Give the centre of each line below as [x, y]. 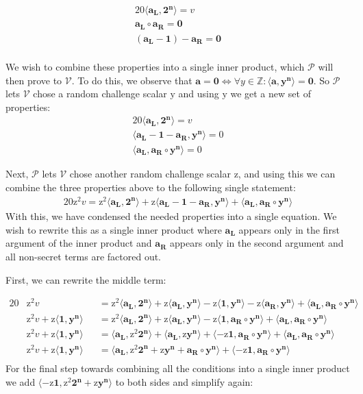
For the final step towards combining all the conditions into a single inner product [178, 368]
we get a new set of [271, 94]
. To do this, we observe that [132, 80]
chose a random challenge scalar [100, 94]
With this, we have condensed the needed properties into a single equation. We [171, 216]
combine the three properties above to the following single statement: [151, 187]
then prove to [34, 80]
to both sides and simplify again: [184, 382]
